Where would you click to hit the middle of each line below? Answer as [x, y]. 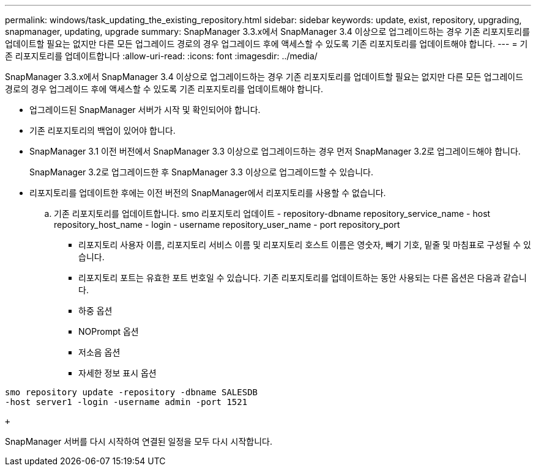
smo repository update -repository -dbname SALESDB [132, 392]
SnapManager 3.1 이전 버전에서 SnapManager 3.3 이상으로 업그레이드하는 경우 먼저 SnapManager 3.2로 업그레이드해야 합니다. [275, 151]
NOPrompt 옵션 [109, 331]
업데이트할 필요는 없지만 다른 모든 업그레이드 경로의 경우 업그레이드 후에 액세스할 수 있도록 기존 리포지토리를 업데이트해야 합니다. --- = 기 [266, 44]
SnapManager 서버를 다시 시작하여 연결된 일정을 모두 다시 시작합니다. [139, 441]
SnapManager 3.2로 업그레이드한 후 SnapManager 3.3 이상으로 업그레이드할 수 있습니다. [201, 172]
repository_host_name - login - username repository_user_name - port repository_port [227, 225]
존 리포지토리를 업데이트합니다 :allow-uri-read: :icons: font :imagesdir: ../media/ [161, 56]
